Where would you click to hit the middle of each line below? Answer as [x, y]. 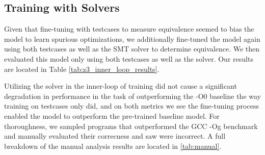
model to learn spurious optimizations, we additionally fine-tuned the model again [132, 38]
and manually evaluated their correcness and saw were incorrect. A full [115, 136]
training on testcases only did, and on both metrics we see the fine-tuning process [131, 106]
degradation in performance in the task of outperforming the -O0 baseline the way [132, 96]
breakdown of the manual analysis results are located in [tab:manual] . [113, 146]
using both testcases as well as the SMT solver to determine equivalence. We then [132, 49]
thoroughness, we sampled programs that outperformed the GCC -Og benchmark [131, 126]
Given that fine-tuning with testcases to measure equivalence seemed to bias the [129, 29]
